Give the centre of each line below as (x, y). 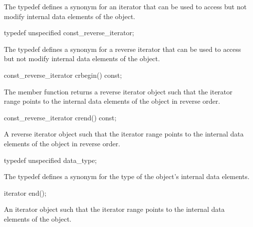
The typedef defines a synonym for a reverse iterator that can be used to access (123, 49)
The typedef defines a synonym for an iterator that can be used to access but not (125, 6)
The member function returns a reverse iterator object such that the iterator (118, 91)
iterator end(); (25, 193)
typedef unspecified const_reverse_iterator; (69, 33)
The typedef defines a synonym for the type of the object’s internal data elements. (127, 176)
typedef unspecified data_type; (50, 160)
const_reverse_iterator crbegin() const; (63, 75)
